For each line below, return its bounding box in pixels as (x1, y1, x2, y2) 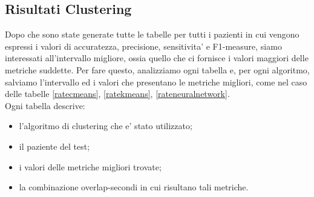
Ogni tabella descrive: (5, 99, 85, 112)
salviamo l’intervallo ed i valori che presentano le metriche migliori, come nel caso (5, 75, 307, 88)
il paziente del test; (19, 139, 90, 152)
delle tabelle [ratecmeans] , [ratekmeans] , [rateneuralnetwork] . (5, 87, 230, 100)
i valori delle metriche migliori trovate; (19, 160, 162, 173)
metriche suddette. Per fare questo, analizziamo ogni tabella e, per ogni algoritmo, (5, 63, 310, 76)
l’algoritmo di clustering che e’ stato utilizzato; (19, 119, 192, 132)
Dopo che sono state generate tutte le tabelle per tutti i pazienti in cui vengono (5, 28, 299, 41)
